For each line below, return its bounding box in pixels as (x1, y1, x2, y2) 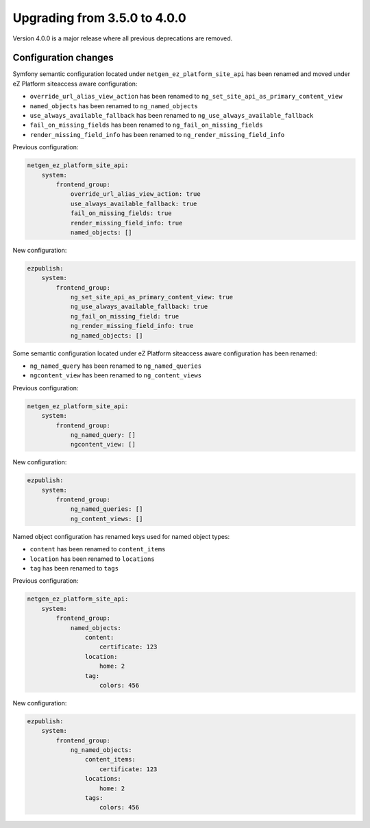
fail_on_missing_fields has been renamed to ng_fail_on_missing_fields (29, 121, 263, 129)
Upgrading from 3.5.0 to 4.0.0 (12, 10, 186, 25)
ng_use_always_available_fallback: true (70, 303, 208, 311)
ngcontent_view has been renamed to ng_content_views (29, 371, 202, 379)
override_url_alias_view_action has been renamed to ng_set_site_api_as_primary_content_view (29, 92, 343, 101)
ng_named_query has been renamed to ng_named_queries (29, 362, 202, 370)
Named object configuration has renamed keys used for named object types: (12, 532, 230, 540)
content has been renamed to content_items (29, 545, 166, 553)
